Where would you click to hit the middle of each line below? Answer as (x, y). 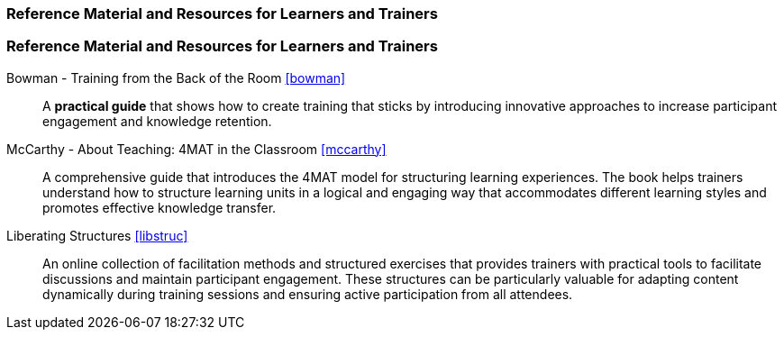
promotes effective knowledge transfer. (160, 207)
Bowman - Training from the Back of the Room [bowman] (176, 77)
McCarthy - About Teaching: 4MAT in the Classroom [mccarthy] (196, 149)
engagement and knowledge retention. (157, 121)
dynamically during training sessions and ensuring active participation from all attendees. (308, 294)
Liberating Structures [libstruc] (97, 235)
